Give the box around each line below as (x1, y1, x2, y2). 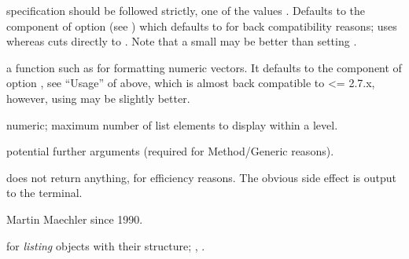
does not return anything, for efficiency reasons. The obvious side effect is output (6, 169, 397, 185)
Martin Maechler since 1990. (6, 210, 143, 227)
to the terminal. (6, 184, 83, 201)
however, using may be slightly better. (6, 89, 190, 106)
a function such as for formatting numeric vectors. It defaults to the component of (6, 59, 402, 75)
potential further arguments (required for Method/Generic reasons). (6, 143, 334, 159)
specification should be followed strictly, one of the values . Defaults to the (6, 2, 366, 18)
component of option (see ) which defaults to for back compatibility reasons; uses (6, 17, 397, 34)
